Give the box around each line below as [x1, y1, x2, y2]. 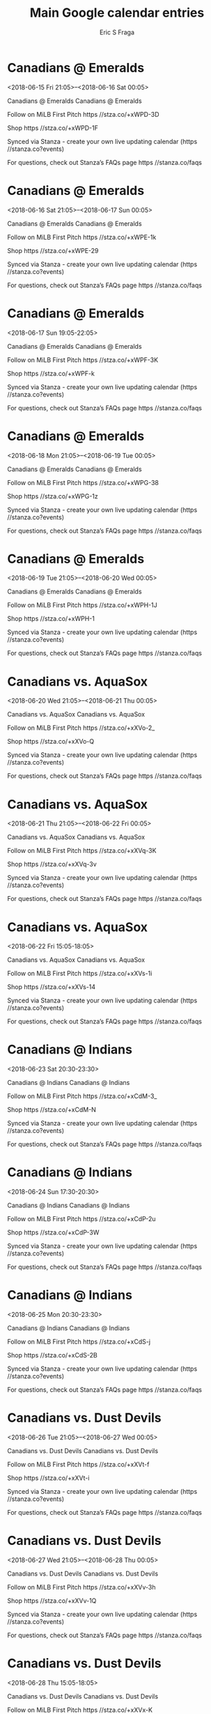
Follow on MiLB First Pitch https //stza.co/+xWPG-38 [7, 478, 159, 487]
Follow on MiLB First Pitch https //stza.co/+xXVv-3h [7, 1583, 156, 1591]
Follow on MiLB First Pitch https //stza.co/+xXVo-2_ [7, 723, 155, 732]
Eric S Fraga [100, 28, 134, 36]
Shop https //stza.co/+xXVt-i [7, 1474, 90, 1482]
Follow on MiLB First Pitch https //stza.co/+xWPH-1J [7, 601, 158, 610]
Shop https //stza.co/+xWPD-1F [7, 124, 99, 132]
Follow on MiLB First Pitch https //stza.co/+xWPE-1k [7, 233, 157, 241]
